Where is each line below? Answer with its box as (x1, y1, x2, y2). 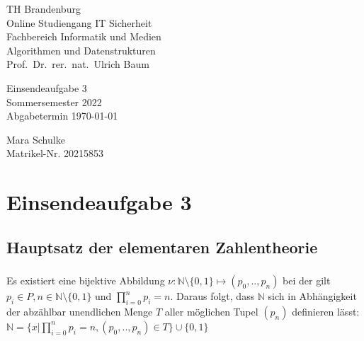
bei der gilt (283, 273, 331, 288)
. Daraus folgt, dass (170, 289, 255, 304)
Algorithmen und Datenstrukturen (6, 42, 156, 57)
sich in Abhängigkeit (268, 289, 357, 304)
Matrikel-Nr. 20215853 (6, 146, 103, 161)
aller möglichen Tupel (164, 304, 258, 318)
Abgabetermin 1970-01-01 (6, 108, 118, 123)
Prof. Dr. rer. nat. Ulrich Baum (6, 57, 149, 71)
